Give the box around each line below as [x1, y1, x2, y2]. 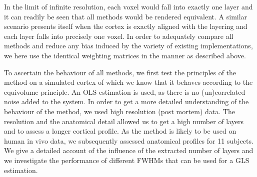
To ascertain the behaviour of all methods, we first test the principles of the [4, 67, 236, 77]
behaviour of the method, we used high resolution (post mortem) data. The [4, 106, 235, 116]
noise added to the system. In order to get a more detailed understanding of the [4, 96, 249, 107]
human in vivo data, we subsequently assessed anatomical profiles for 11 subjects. [4, 135, 253, 146]
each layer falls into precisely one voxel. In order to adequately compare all [4, 30, 233, 41]
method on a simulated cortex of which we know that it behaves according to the [4, 77, 253, 87]
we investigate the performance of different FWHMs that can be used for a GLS [4, 155, 249, 165]
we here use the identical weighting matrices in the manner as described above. [4, 50, 246, 60]
